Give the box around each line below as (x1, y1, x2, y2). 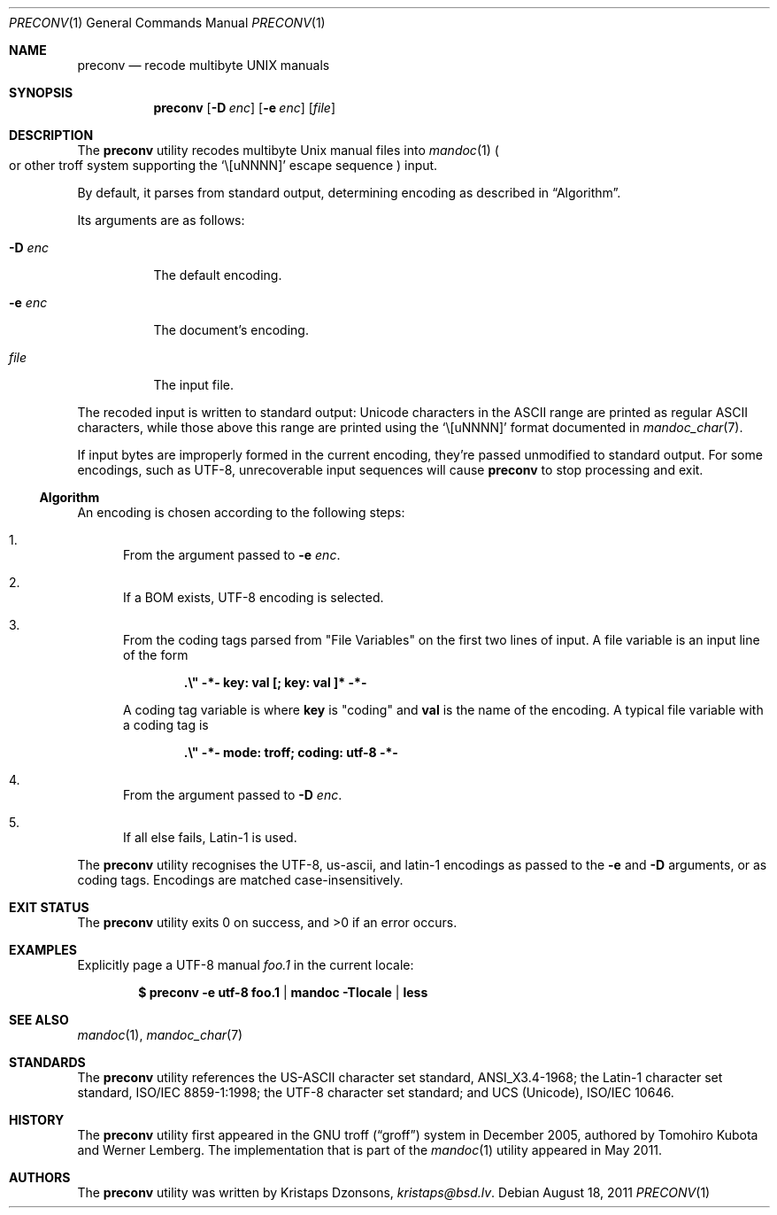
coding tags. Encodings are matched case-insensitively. (77, 872, 404, 887)
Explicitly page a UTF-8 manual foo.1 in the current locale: (77, 957, 414, 972)
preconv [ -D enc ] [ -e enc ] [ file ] (153, 100, 336, 115)
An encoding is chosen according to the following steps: (77, 505, 405, 520)
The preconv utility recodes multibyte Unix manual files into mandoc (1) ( (77, 143, 499, 158)
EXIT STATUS (9, 900, 89, 915)
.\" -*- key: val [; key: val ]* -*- (183, 675, 367, 690)
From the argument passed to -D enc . (123, 787, 342, 802)
